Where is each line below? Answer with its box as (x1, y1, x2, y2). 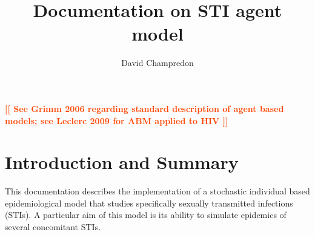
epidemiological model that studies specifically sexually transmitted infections (5, 196, 293, 209)
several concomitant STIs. (5, 220, 101, 233)
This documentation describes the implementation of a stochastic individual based (5, 185, 310, 197)
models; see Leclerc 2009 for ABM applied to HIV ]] (5, 114, 228, 127)
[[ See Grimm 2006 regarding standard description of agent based (5, 102, 284, 114)
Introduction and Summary (5, 150, 239, 174)
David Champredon (121, 56, 194, 69)
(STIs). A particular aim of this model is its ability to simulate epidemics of (5, 208, 287, 221)
